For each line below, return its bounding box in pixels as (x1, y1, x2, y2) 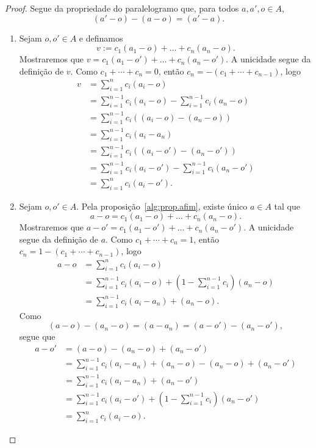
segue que (19, 330, 56, 343)
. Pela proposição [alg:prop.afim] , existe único (76, 199, 248, 212)
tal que (274, 199, 300, 212)
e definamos (79, 31, 123, 44)
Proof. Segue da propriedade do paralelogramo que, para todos (5, 2, 239, 14)
